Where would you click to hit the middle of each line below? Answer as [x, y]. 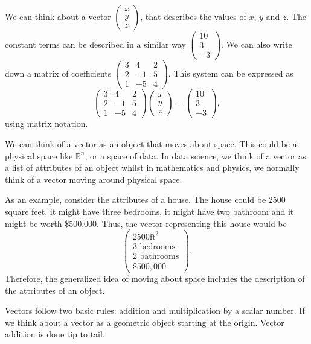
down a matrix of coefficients [58, 73]
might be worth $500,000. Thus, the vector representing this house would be [146, 223]
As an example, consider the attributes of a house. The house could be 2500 [145, 199]
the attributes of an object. [55, 290]
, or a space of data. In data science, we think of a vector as [195, 155]
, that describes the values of [193, 16]
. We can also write [257, 44]
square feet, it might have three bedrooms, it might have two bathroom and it [149, 212]
